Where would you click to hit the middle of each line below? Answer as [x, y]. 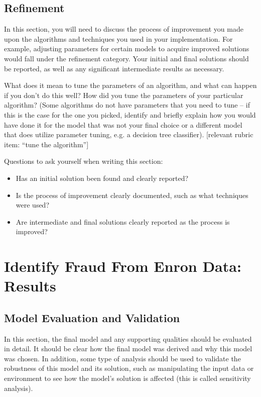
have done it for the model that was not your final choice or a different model [123, 124]
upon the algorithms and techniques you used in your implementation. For [118, 38]
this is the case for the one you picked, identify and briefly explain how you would [130, 114]
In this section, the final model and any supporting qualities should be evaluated [128, 338]
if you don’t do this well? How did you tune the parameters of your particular [124, 95]
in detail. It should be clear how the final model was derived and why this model [128, 349]
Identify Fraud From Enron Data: [123, 266]
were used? [33, 205]
